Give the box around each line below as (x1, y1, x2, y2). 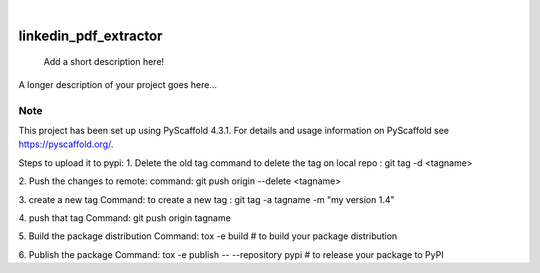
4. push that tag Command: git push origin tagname (18, 211, 232, 224)
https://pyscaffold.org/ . (18, 138, 114, 150)
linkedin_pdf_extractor (18, 27, 163, 44)
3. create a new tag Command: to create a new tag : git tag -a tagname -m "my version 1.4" (18, 193, 395, 205)
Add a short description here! (43, 56, 165, 68)
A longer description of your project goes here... (18, 78, 217, 90)
